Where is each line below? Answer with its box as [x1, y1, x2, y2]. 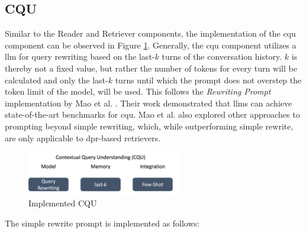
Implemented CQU [28, 197, 97, 209]
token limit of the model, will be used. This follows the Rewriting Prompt [5, 85, 271, 98]
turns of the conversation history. [162, 50, 282, 63]
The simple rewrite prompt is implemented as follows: [5, 216, 199, 229]
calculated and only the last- [5, 73, 108, 86]
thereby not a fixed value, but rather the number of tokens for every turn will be [5, 62, 297, 74]
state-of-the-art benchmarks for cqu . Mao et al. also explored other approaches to [5, 108, 300, 121]
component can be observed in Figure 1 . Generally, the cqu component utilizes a [5, 38, 297, 51]
